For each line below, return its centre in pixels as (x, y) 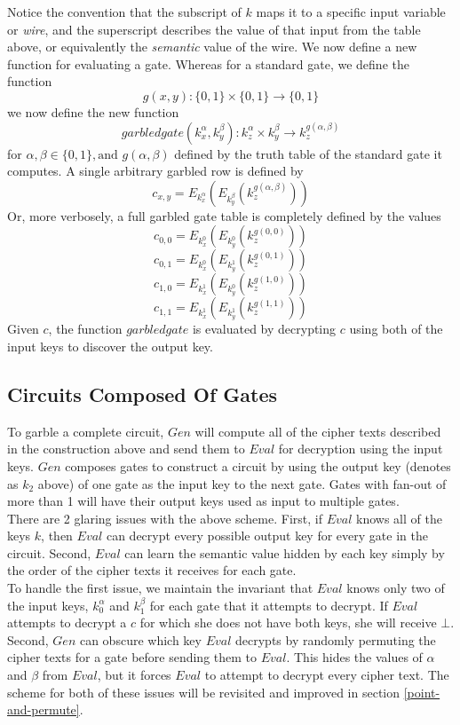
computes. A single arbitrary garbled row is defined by (155, 171)
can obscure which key (140, 639)
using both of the (396, 329)
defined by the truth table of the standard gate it (308, 153)
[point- (422, 692)
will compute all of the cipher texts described (318, 431)
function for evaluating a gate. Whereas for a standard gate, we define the (208, 63)
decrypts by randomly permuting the (336, 639)
